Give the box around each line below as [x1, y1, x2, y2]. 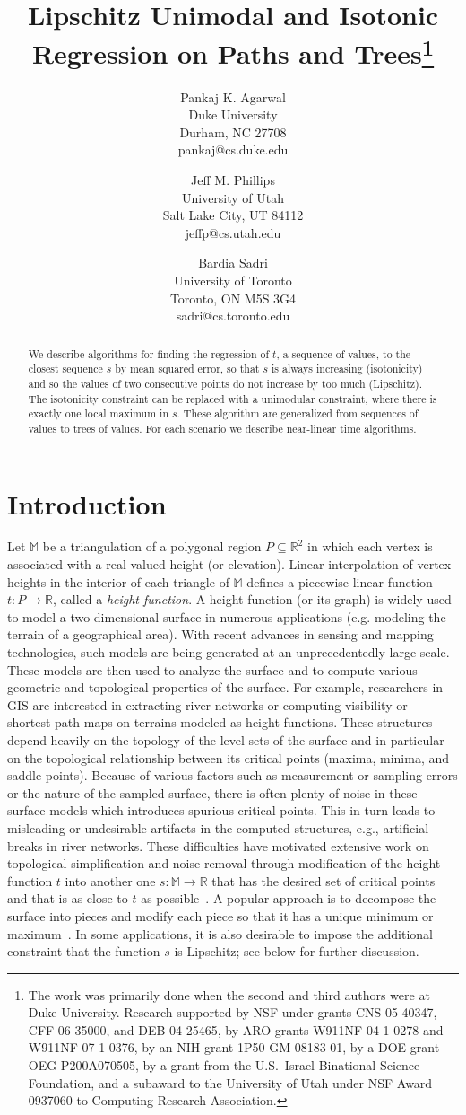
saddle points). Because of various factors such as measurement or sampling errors [7, 766, 458, 785]
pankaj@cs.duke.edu [177, 140, 289, 159]
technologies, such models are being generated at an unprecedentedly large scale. [7, 643, 450, 661]
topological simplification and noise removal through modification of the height [7, 854, 441, 873]
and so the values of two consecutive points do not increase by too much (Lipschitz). [28, 375, 422, 391]
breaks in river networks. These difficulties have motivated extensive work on [7, 836, 429, 855]
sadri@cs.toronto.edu [176, 306, 290, 325]
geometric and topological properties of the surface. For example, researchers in [7, 678, 444, 697]
